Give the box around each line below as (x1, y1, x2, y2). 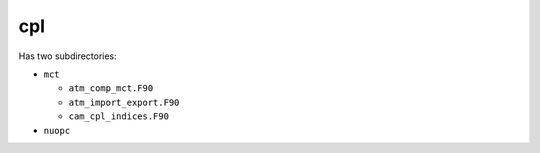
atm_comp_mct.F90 (68, 83, 154, 94)
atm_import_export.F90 (68, 96, 180, 108)
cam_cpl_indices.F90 (68, 111, 170, 122)
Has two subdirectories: (18, 50, 117, 62)
